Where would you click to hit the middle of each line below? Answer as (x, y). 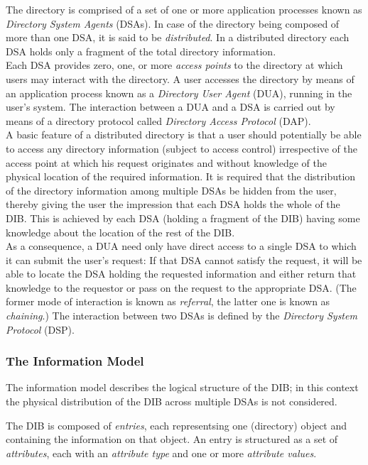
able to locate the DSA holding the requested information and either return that (181, 274)
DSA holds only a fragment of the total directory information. (141, 51)
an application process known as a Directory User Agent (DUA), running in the (179, 93)
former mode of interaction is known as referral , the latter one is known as (168, 301)
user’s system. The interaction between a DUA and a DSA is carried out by (171, 107)
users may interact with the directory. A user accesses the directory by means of (180, 78)
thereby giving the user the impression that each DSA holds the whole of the (173, 204)
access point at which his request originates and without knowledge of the (166, 162)
